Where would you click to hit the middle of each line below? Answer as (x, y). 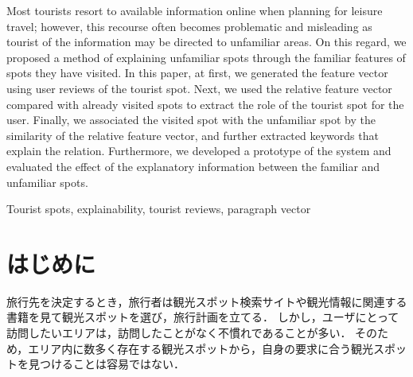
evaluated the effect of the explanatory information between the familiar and (193, 166)
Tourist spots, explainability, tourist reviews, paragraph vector (159, 209)
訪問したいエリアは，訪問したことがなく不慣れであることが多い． (179, 333)
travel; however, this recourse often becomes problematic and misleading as (189, 26)
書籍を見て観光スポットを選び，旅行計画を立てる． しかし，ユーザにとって (203, 317)
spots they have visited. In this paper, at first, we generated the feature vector (197, 73)
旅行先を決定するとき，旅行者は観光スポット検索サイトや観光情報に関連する (207, 301)
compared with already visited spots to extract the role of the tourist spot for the (205, 104)
